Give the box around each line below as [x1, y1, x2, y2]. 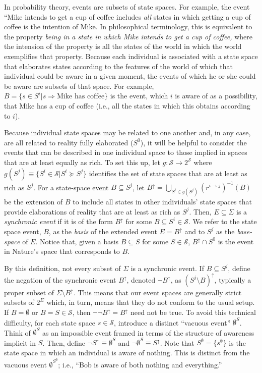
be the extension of [4, 196, 63, 207]
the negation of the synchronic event [4, 274, 116, 285]
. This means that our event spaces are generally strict [73, 287, 242, 297]
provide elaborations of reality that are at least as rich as [4, 206, 180, 217]
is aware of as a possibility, [175, 90, 257, 101]
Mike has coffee [56, 93, 105, 100]
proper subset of [4, 287, 54, 297]
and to [184, 226, 205, 236]
